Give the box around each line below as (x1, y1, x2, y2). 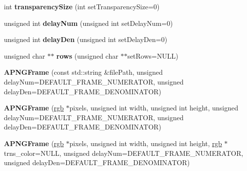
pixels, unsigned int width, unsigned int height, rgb (69, 138, 222, 148)
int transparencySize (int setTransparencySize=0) (4, 1, 160, 11)
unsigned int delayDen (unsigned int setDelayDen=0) (4, 34, 168, 44)
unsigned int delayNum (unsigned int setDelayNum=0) (4, 18, 173, 28)
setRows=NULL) (127, 50, 178, 61)
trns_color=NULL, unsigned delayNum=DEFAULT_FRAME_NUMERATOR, (4, 148, 244, 158)
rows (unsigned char (56, 50, 118, 61)
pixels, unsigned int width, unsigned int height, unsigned (69, 103, 239, 113)
